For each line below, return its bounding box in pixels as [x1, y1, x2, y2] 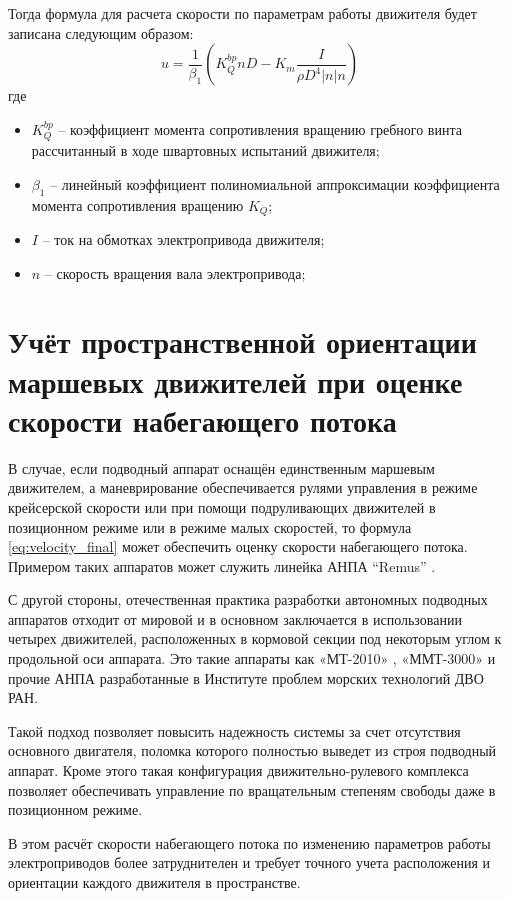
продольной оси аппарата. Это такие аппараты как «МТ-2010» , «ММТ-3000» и [8, 648, 496, 669]
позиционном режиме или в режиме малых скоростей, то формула [8, 516, 412, 537]
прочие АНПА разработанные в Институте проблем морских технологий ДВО [8, 667, 484, 688]
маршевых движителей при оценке [8, 360, 463, 401]
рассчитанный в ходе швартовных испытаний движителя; [31, 140, 380, 161]
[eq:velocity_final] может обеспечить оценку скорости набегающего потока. [8, 536, 468, 557]
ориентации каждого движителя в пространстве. [8, 872, 301, 893]
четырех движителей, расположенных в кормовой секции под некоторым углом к [8, 628, 502, 649]
